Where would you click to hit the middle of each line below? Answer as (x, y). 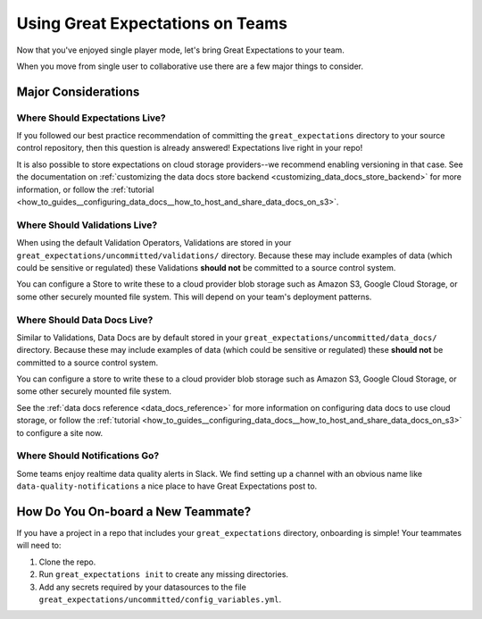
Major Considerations (78, 92)
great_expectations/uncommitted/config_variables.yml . (160, 599)
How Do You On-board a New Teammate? (134, 511)
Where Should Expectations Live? (91, 118)
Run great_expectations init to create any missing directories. (164, 574)
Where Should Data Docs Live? (85, 320)
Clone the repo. (67, 562)
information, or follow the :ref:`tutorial (85, 189)
